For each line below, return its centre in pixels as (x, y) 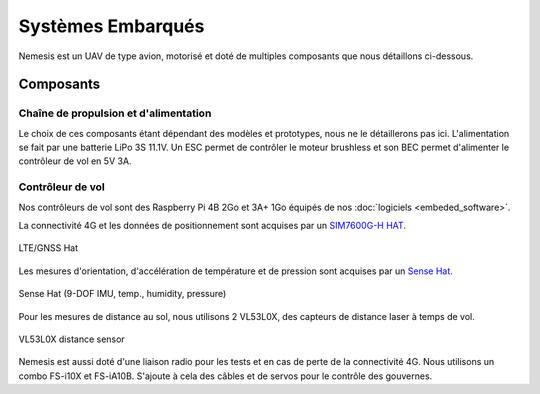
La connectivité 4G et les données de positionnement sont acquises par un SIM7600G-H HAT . (212, 226)
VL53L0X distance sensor (71, 339)
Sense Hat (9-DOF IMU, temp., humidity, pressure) (122, 294)
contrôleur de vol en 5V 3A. (75, 161)
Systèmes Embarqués (111, 26)
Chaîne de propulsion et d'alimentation (115, 113)
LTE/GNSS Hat (48, 248)
